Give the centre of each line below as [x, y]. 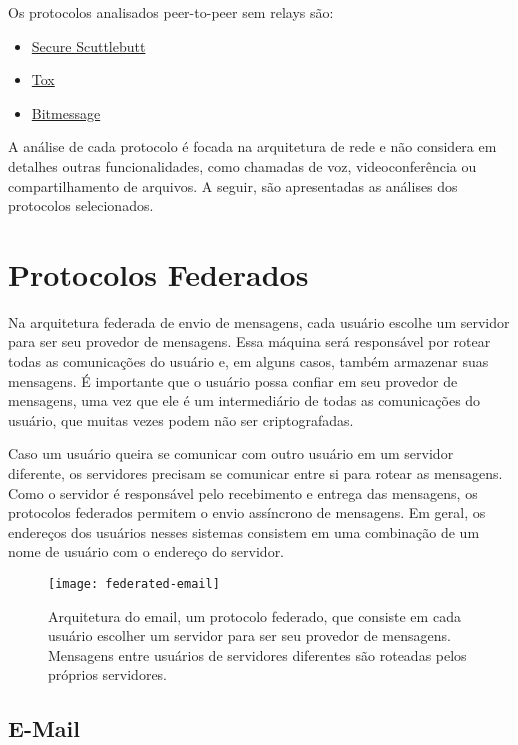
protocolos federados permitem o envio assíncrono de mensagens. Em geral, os [247, 512]
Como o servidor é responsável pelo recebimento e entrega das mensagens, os [243, 492]
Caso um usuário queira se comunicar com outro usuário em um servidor [231, 453]
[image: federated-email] [134, 584]
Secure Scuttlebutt [88, 45]
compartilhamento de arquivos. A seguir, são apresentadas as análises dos [233, 185]
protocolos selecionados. [81, 205]
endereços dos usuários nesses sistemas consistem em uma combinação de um [244, 531]
